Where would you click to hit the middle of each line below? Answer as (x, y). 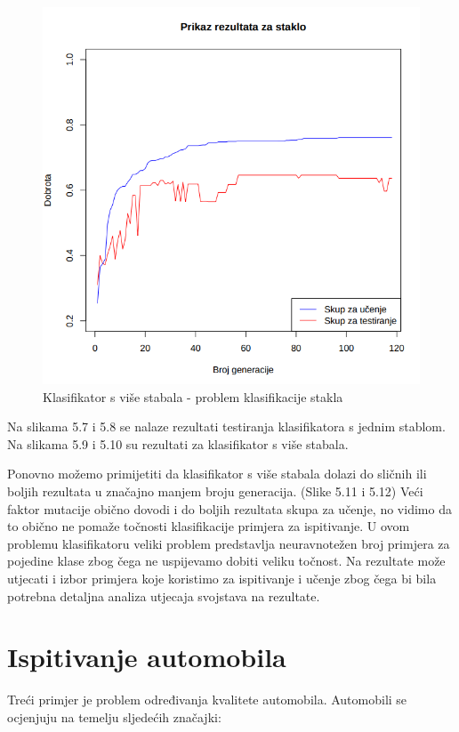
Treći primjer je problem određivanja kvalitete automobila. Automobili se (207, 700)
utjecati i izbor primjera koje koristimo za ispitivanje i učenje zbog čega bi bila (222, 578)
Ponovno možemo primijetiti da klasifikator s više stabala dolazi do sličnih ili (217, 474)
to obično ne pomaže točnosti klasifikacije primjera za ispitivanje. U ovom (209, 526)
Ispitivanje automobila (147, 657)
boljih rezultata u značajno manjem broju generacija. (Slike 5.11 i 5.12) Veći (215, 491)
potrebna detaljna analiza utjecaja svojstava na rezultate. (164, 595)
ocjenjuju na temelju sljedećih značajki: (114, 716)
